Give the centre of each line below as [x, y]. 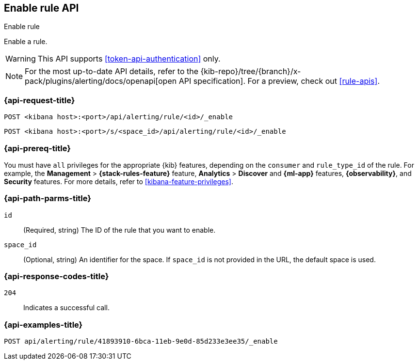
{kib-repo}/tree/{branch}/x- [251, 71]
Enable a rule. [26, 42]
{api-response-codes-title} [56, 277]
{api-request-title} [40, 100]
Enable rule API [41, 8]
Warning [21, 59]
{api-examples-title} [43, 324]
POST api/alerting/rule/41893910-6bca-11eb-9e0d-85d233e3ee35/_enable [141, 341]
